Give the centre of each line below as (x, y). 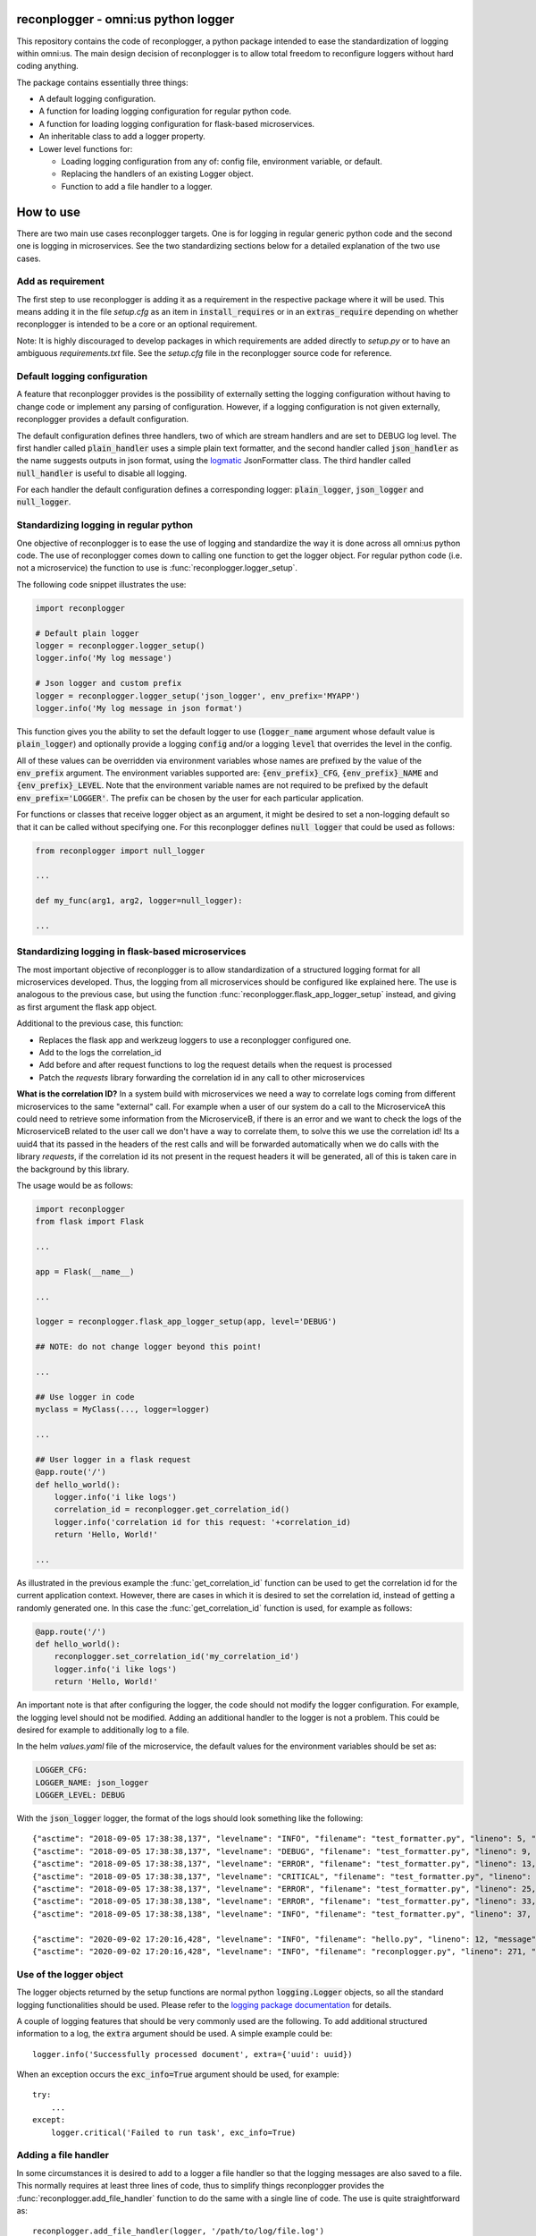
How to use (48, 212)
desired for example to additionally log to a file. (103, 1730)
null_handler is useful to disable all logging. (102, 473)
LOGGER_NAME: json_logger (92, 1783)
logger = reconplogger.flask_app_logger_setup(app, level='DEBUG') (186, 1322)
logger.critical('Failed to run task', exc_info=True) (173, 2132)
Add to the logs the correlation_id (100, 1053)
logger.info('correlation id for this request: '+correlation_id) (203, 1522)
